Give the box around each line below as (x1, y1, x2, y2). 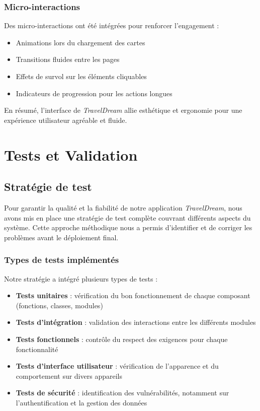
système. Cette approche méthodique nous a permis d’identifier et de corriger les (4, 222, 252, 233)
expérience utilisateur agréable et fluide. (4, 114, 127, 125)
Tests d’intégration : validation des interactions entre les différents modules (16, 317, 256, 327)
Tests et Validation (4, 144, 138, 165)
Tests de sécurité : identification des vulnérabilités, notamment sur (16, 387, 229, 398)
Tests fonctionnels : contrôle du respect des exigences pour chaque (16, 333, 228, 344)
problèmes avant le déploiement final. (4, 232, 119, 242)
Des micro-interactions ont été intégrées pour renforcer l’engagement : (4, 20, 219, 31)
